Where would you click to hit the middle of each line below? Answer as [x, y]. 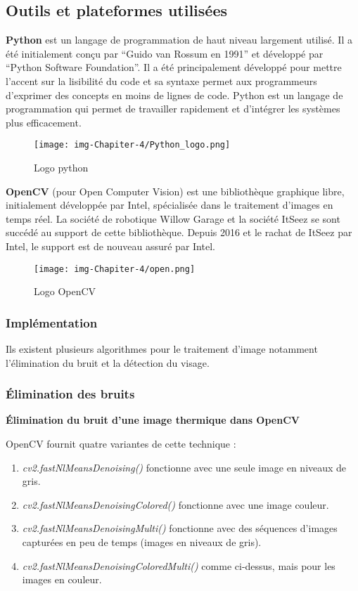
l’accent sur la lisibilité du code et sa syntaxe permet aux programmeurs [161, 80]
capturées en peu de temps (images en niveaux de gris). [142, 542]
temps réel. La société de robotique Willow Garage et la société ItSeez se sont [173, 218]
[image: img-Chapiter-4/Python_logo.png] [132, 145]
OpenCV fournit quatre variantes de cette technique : [121, 444]
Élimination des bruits [70, 394]
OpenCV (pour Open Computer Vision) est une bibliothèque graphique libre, [175, 191]
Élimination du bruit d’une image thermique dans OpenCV [153, 420]
